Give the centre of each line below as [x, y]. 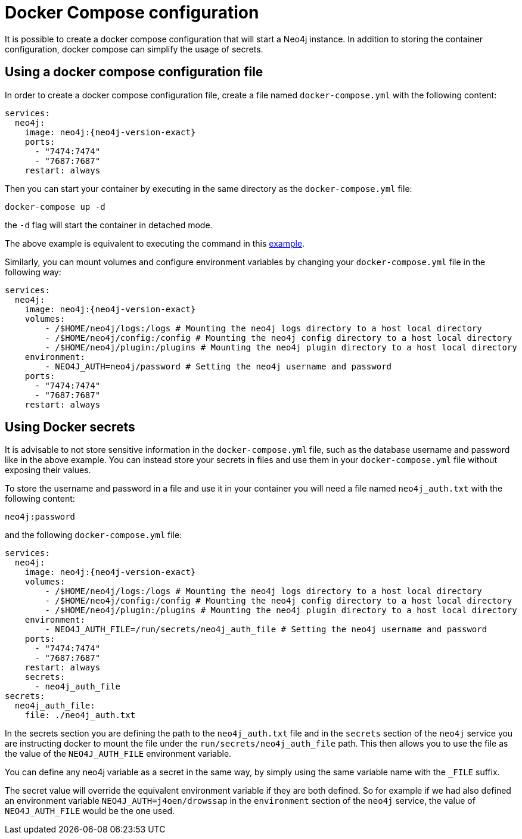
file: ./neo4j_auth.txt [80, 715]
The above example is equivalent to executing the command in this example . [155, 243]
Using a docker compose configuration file [134, 72]
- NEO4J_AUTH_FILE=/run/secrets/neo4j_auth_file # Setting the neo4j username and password [266, 630]
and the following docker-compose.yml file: [94, 535]
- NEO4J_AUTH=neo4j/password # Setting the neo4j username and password [218, 366]
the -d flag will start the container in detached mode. [109, 225]
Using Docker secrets [70, 427]
